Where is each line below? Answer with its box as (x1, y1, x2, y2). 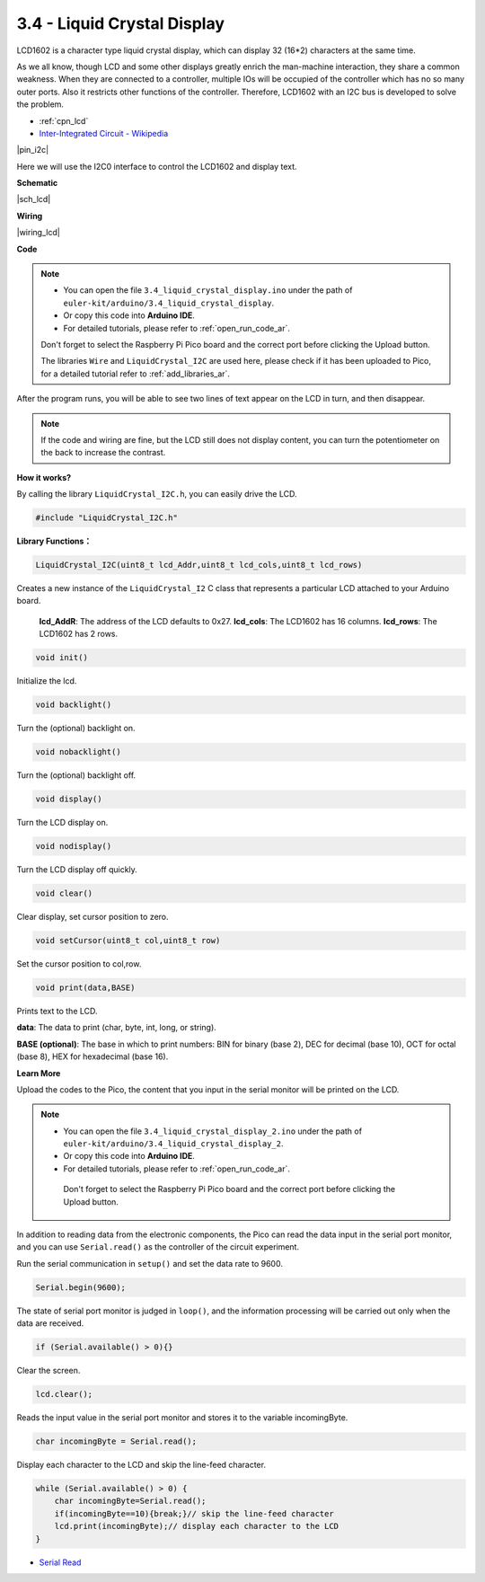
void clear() (35, 888, 93, 898)
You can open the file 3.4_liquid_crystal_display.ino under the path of (63, 285, 353, 296)
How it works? (16, 472, 72, 482)
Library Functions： (16, 535, 93, 547)
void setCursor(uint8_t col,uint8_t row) (35, 935, 221, 945)
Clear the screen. (16, 1365, 81, 1376)
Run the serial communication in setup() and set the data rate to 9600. (16, 1258, 283, 1268)
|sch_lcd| (16, 194, 51, 205)
